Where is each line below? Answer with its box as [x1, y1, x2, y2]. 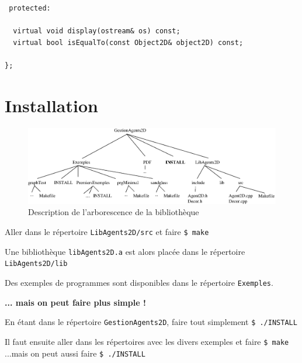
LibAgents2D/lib [5, 260, 68, 268]
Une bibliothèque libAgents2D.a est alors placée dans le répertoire [5, 245, 245, 257]
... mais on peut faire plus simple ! [5, 296, 146, 308]
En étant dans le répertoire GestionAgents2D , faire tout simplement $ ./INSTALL [5, 316, 297, 328]
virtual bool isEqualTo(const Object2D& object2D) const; [13, 38, 244, 47]
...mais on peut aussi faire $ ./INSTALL [5, 347, 145, 359]
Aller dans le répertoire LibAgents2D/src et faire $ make [5, 226, 209, 238]
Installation [5, 93, 98, 117]
